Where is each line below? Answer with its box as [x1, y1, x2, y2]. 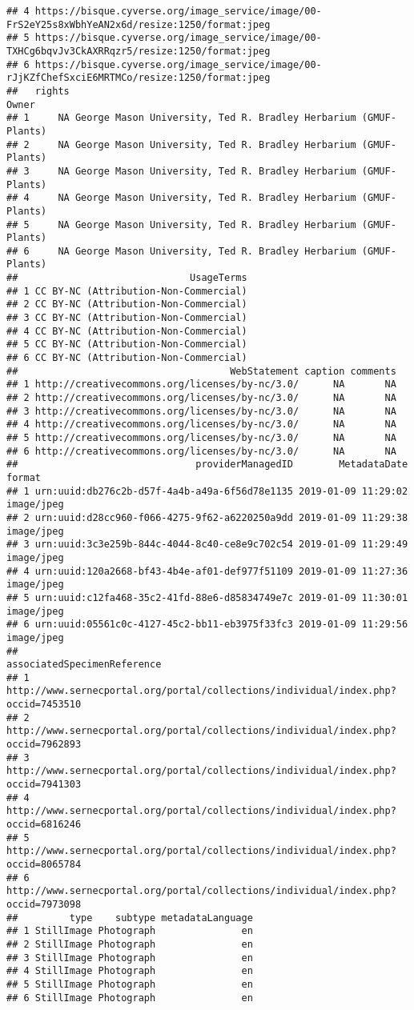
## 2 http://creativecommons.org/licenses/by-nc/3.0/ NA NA [6, 392, 396, 404]
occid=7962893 [6, 739, 82, 751]
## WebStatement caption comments [6, 365, 396, 377]
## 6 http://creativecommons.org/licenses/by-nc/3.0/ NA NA [6, 445, 396, 457]
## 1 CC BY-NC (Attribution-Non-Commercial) [6, 285, 247, 297]
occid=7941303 [6, 779, 82, 791]
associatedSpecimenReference [6, 659, 162, 671]
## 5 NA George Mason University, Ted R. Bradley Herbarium [6, 218, 356, 230]
